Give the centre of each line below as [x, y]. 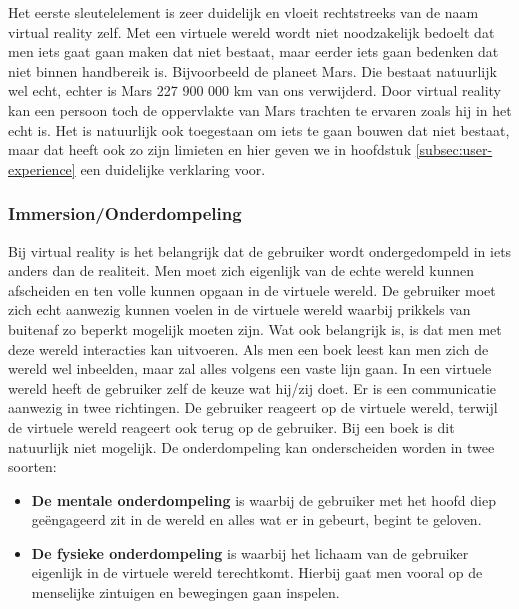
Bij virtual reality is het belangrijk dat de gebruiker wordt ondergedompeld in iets [260, 250]
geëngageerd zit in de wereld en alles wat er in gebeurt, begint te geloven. [256, 519]
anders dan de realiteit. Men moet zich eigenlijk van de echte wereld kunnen [241, 270]
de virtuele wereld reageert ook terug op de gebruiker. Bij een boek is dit [231, 426]
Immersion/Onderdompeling [125, 213]
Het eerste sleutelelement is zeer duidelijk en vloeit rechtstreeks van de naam [243, 12]
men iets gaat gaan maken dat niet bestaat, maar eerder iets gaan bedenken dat [253, 51]
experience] [42, 168]
